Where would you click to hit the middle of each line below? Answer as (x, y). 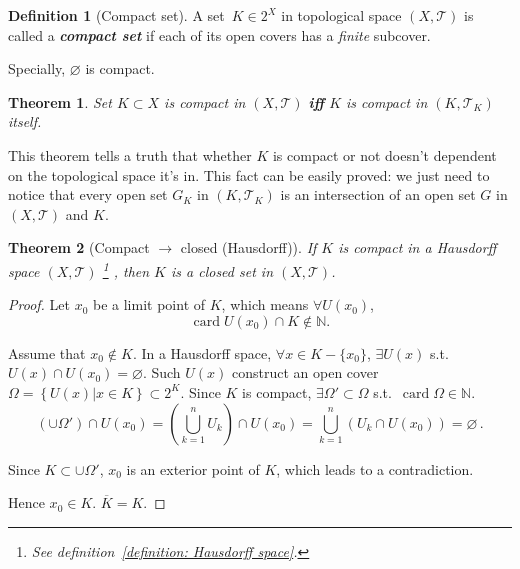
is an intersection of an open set (378, 194)
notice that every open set (88, 194)
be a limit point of (149, 304)
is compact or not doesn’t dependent (384, 154)
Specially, (37, 68)
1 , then (126, 269)
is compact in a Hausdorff (417, 247)
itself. (25, 121)
